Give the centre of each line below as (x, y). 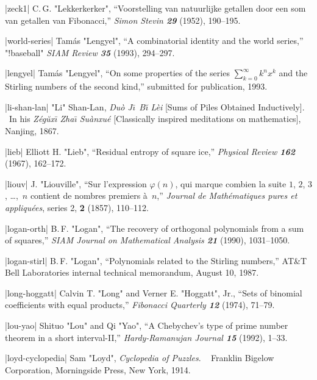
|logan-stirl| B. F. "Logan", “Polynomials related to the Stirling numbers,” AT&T (156, 260)
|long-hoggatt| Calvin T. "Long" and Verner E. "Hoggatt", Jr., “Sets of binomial (154, 292)
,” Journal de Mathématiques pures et (227, 195)
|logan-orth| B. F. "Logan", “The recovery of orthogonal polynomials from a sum (155, 228)
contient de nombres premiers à (89, 195)
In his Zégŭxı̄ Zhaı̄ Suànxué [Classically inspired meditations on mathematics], (155, 119)
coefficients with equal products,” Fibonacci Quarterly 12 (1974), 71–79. (140, 305)
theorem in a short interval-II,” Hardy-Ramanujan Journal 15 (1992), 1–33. (146, 337)
